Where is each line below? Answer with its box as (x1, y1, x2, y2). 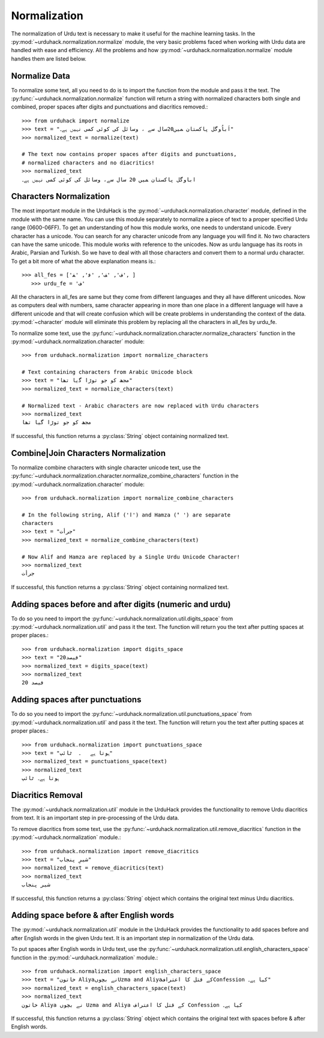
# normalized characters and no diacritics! (22, 159, 155, 166)
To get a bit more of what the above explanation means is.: (11, 257, 156, 265)
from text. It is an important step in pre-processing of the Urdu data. (11, 814, 179, 821)
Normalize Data (11, 71, 70, 81)
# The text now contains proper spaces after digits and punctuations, (22, 151, 237, 158)
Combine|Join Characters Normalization (11, 448, 166, 458)
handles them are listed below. (11, 55, 87, 62)
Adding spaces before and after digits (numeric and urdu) (11, 599, 231, 609)
